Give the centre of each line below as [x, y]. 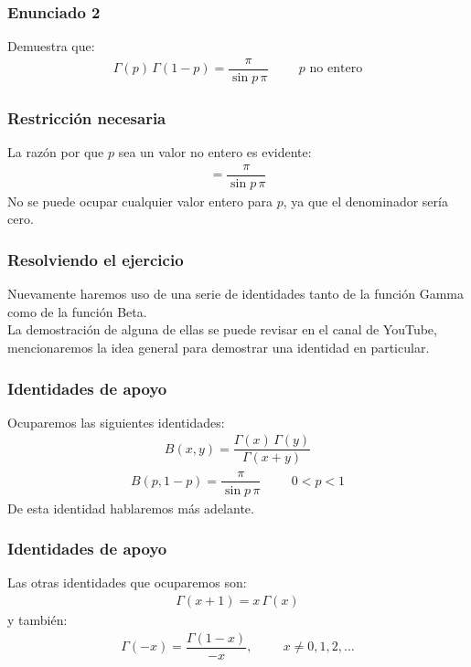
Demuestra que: [51, 46]
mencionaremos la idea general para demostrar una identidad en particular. [219, 347]
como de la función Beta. [77, 311]
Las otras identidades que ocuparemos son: [127, 582]
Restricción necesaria [87, 117]
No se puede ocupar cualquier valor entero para [140, 201]
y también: [37, 620]
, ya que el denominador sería [365, 201]
